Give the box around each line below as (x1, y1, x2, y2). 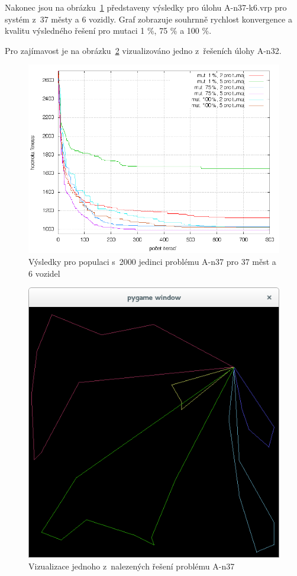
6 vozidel (28, 267, 60, 279)
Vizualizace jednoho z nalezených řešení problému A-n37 (28, 559, 235, 572)
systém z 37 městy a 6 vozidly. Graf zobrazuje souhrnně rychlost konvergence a (5, 12, 292, 25)
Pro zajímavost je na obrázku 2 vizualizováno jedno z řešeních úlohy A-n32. (5, 44, 282, 56)
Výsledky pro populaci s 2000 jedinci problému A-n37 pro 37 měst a (28, 255, 276, 267)
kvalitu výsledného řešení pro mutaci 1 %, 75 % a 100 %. (5, 24, 212, 37)
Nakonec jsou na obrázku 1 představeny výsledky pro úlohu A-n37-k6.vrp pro (5, 1, 287, 13)
